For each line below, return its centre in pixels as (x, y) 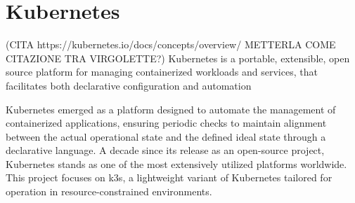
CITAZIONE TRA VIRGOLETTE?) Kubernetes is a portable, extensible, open (178, 58)
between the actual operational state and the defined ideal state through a (166, 136)
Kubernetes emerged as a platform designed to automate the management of (171, 109)
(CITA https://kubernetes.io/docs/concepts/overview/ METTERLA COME (171, 44)
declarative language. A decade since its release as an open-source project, (165, 150)
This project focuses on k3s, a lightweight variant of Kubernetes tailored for (169, 177)
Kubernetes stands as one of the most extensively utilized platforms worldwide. (176, 163)
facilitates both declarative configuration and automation (129, 85)
